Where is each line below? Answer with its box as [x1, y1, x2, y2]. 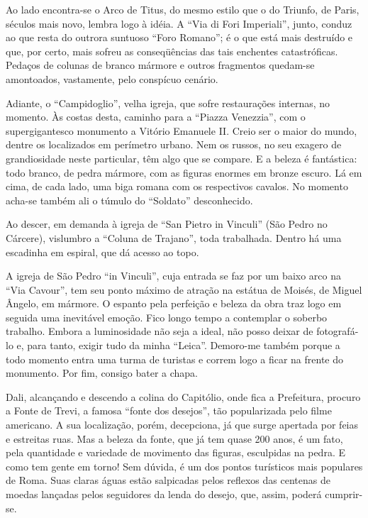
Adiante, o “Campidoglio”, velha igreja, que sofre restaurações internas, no [6, 95, 330, 110]
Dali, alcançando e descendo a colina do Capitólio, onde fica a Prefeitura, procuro [6, 389, 361, 404]
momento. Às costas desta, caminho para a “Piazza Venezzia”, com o [6, 109, 306, 124]
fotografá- [316, 324, 359, 338]
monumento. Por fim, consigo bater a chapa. [6, 365, 199, 380]
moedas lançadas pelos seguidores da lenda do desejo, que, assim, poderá [6, 487, 322, 501]
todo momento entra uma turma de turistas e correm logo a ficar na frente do [6, 351, 343, 366]
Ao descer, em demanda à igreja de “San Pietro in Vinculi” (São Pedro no [6, 216, 328, 231]
